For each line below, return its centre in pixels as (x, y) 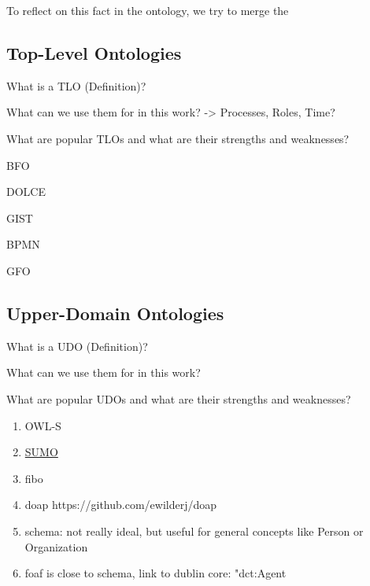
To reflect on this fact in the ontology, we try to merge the (148, 10)
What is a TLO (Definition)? (76, 85)
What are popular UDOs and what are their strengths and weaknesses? (179, 398)
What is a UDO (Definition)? (77, 346)
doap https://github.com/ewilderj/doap (121, 505)
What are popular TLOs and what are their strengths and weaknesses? (178, 138)
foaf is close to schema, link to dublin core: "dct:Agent (155, 573)
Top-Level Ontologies (94, 52)
